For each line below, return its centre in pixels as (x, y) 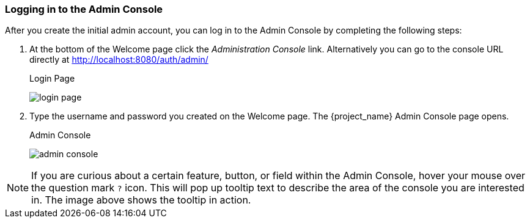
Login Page (52, 79)
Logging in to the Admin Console (84, 9)
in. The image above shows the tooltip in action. (141, 200)
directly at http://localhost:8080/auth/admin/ (119, 60)
